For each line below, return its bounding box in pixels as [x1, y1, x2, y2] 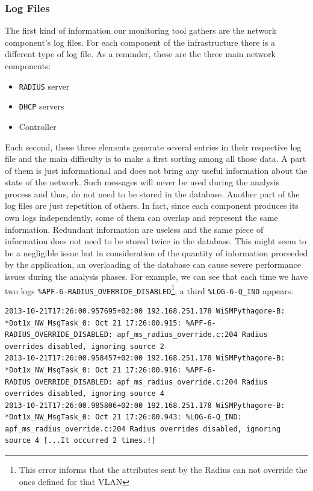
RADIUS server [19, 79, 70, 92]
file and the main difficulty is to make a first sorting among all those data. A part [5, 152, 306, 165]
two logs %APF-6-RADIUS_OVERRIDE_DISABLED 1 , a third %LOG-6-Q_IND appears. [5, 282, 294, 297]
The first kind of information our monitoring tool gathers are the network [5, 24, 277, 37]
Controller [19, 120, 57, 132]
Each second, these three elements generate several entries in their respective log [5, 140, 302, 153]
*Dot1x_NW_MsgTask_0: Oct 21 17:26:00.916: [5, 365, 182, 374]
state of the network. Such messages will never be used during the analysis [5, 176, 280, 188]
